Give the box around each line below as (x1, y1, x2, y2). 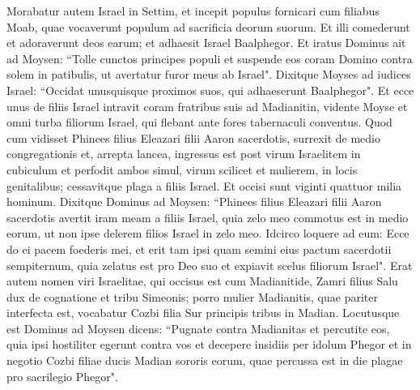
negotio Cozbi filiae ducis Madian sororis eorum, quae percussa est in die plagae (6, 352, 403, 369)
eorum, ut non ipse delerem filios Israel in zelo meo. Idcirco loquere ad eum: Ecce (6, 225, 409, 242)
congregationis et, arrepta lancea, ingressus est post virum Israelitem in (6, 145, 361, 162)
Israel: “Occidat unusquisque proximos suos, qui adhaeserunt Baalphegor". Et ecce (6, 81, 414, 98)
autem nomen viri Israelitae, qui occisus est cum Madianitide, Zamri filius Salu (6, 272, 398, 289)
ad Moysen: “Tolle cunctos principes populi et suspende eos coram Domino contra (6, 49, 413, 66)
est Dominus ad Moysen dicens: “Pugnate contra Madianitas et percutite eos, (6, 319, 390, 336)
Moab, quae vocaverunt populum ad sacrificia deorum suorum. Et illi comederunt (6, 18, 410, 35)
